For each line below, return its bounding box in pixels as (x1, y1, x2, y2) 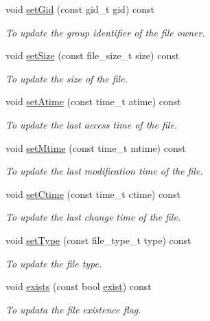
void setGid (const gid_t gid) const (5, 2, 154, 16)
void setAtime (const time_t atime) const (5, 94, 181, 109)
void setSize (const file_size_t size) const (5, 48, 180, 63)
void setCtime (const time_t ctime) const (5, 186, 180, 201)
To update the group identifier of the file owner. (5, 25, 205, 39)
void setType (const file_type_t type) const (5, 232, 191, 247)
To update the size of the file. (5, 71, 128, 85)
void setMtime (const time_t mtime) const (5, 140, 186, 155)
